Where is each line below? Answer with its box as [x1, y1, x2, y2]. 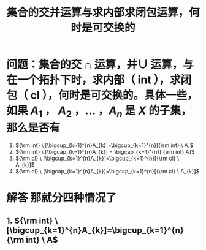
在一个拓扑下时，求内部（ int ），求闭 [6, 73, 192, 87]
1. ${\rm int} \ [6, 216, 58, 226]
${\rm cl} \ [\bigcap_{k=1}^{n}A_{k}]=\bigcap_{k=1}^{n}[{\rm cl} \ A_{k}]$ [15, 167, 200, 175]
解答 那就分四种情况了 [6, 191, 116, 205]
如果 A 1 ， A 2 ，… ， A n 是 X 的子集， [6, 104, 192, 119]
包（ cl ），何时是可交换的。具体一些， [6, 88, 198, 102]
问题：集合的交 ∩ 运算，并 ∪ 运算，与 [6, 58, 194, 72]
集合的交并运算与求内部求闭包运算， [6, 6, 189, 20]
